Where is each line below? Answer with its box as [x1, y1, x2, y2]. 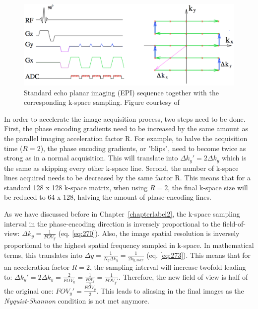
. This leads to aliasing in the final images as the [96, 285, 244, 296]
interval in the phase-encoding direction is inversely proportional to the [4, 218, 221, 229]
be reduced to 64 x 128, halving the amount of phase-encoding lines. [4, 192, 211, 202]
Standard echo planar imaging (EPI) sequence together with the [24, 87, 219, 97]
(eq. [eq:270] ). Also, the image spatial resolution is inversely [58, 228, 240, 238]
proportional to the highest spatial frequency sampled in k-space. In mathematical [4, 240, 254, 250]
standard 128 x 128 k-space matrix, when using [4, 182, 148, 192]
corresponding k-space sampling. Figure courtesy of [24, 97, 180, 107]
